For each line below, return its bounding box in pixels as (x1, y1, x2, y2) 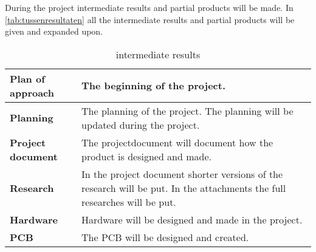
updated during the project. (81, 117, 200, 132)
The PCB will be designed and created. (81, 230, 249, 244)
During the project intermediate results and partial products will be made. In (5, 1, 294, 13)
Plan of (10, 71, 45, 86)
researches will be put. (81, 194, 176, 209)
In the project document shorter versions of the (81, 166, 283, 181)
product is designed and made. (81, 149, 212, 163)
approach (10, 85, 55, 100)
